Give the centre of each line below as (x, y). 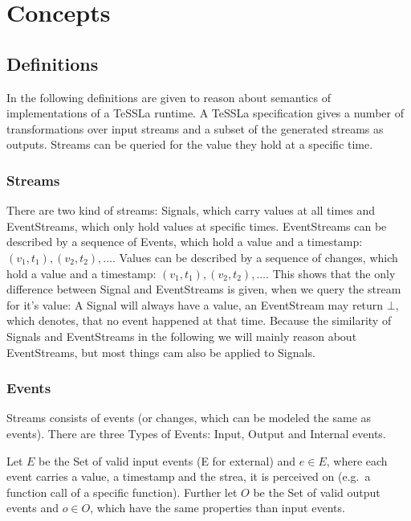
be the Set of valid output (317, 492)
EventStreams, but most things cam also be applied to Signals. (161, 352)
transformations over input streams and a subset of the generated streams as (195, 128)
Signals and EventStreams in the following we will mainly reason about (182, 336)
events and (33, 508)
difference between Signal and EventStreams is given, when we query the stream (204, 289)
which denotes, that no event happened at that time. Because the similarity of (199, 320)
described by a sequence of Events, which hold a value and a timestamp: (185, 242)
